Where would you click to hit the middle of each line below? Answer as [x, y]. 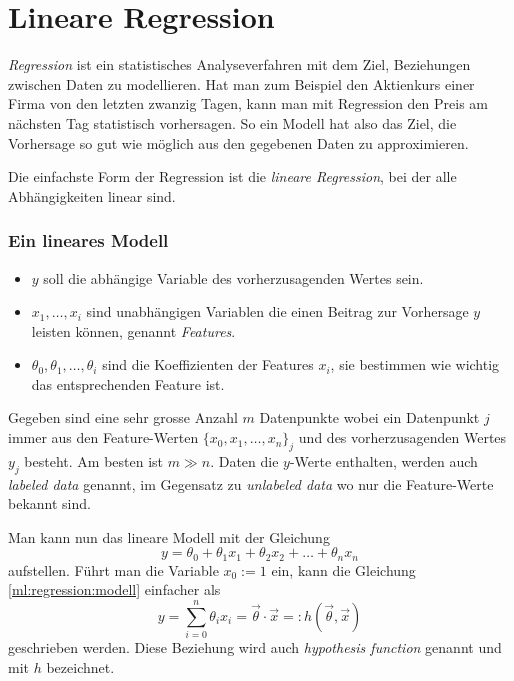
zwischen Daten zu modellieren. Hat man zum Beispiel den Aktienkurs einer [241, 83]
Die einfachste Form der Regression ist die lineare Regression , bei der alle [232, 176]
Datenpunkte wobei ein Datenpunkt [369, 417]
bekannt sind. [49, 503]
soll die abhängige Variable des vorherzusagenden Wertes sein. [233, 277]
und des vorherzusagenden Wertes [402, 437]
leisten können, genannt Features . [133, 330]
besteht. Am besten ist [94, 460]
